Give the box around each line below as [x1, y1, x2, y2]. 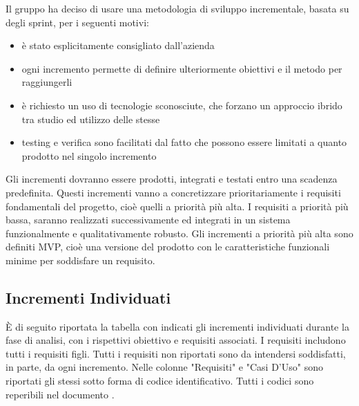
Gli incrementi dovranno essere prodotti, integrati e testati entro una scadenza [6, 172, 338, 186]
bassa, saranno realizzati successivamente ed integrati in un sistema [6, 212, 291, 227]
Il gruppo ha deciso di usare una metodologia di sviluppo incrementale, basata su [6, 1, 349, 15]
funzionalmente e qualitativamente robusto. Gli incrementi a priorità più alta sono [6, 225, 353, 240]
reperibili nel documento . [6, 387, 115, 401]
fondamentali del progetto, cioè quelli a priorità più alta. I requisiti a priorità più [6, 199, 349, 213]
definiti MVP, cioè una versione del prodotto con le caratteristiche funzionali [6, 239, 330, 254]
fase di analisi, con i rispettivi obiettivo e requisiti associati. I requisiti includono [6, 333, 346, 347]
